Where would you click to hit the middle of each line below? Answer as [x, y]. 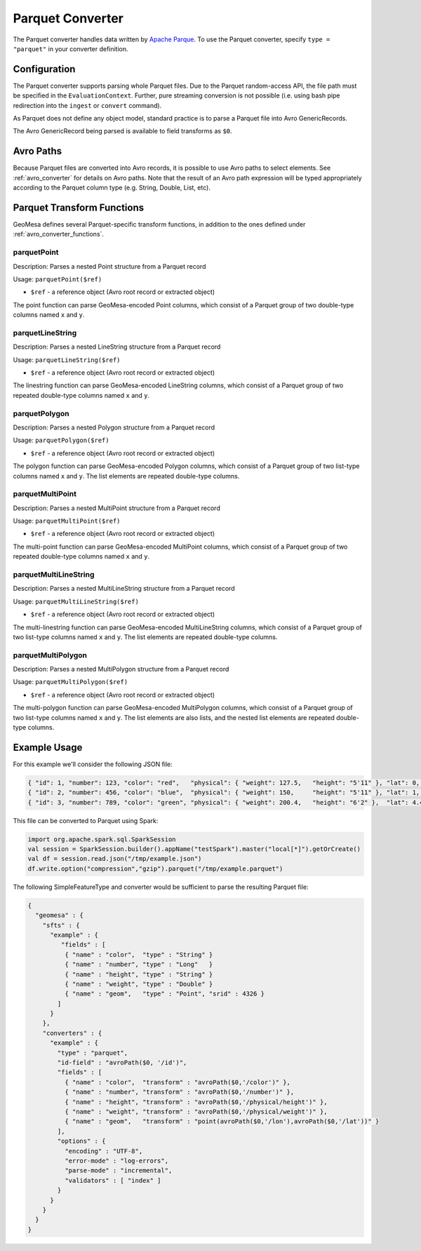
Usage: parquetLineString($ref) [67, 360]
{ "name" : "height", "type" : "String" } [139, 974]
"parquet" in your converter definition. [71, 48]
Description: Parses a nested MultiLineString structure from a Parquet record [124, 589]
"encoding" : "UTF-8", [103, 1151]
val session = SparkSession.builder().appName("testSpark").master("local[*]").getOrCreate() [194, 849]
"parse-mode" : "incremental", [118, 1171]
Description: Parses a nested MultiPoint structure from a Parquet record [116, 508]
